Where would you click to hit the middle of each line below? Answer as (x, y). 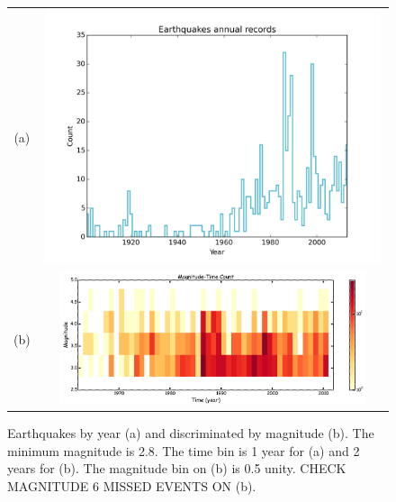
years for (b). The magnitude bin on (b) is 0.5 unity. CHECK (177, 468)
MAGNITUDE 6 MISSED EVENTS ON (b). (132, 485)
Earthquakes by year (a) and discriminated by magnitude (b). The (191, 433)
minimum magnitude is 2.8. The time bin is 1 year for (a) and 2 (184, 450)
